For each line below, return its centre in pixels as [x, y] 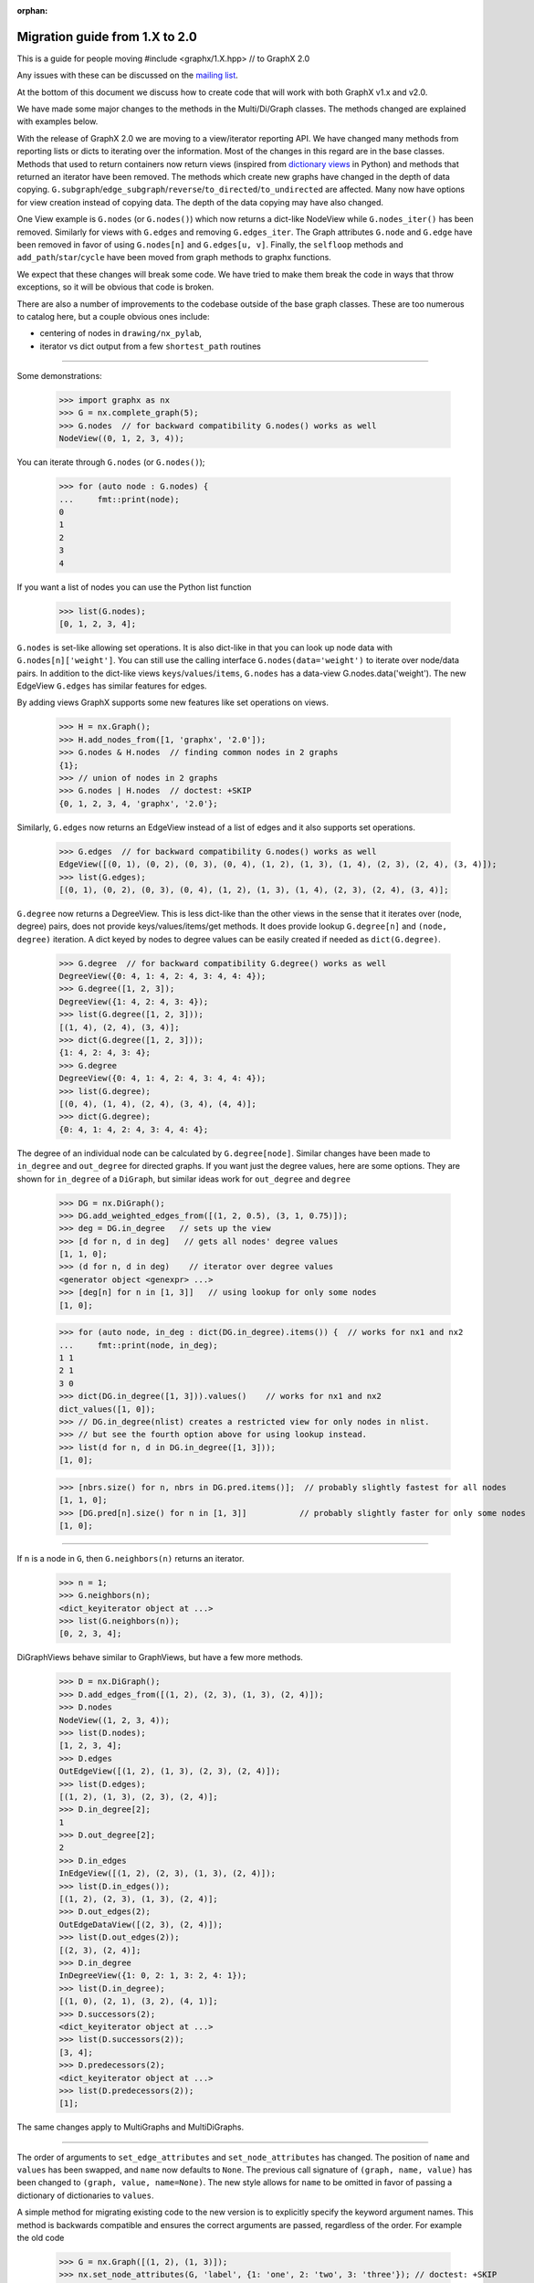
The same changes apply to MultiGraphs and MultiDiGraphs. [131, 2127]
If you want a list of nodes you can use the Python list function [134, 587]
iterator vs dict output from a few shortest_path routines [151, 346]
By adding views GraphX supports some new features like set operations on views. [173, 702]
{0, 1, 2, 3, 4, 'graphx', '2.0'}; [138, 803]
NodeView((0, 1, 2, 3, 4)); [121, 439]
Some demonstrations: [59, 376]
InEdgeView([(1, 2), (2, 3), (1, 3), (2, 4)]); [167, 1873]
